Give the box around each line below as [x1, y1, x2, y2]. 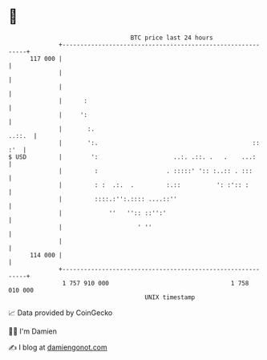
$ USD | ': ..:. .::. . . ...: [8, 152, 257, 161]
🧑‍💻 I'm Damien [8, 326, 58, 336]
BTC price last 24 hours [130, 34, 214, 42]
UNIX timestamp [144, 293, 196, 301]
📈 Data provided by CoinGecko [8, 308, 113, 318]
